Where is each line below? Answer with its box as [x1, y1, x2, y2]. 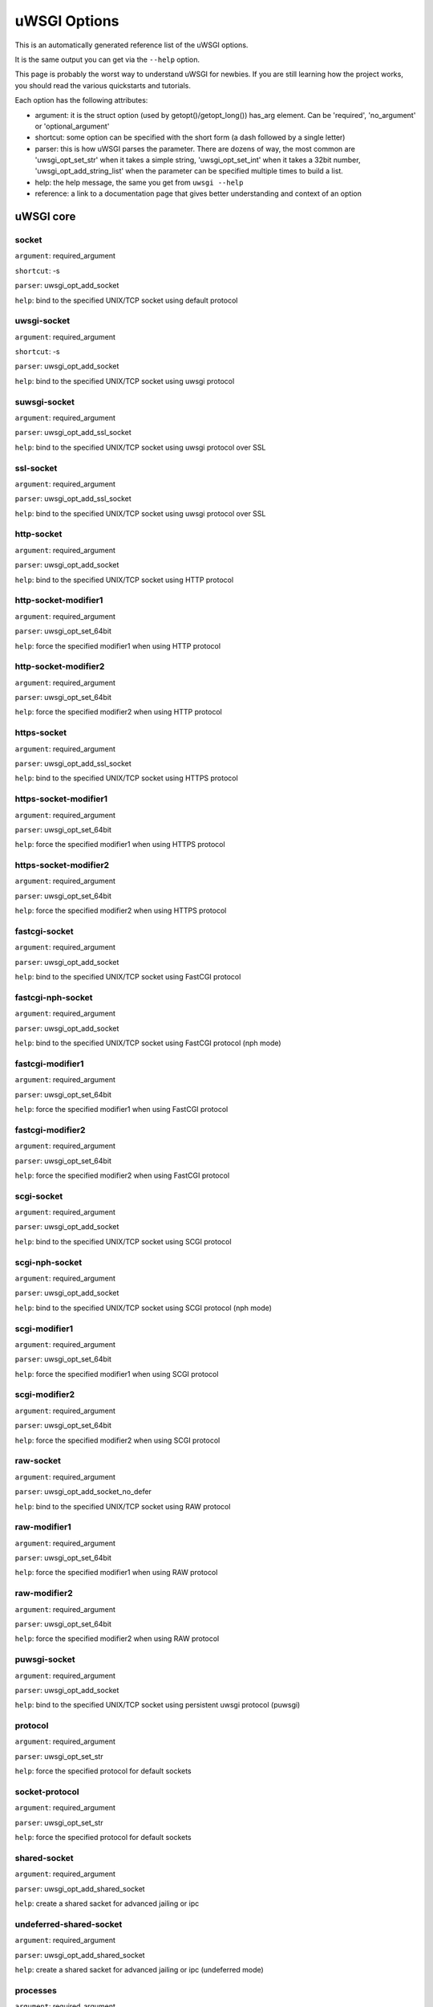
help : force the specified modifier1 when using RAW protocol [14, 1568, 218, 1578]
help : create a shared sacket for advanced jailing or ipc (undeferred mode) [14, 1965, 264, 1974]
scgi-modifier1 [14, 1323, 74, 1334]
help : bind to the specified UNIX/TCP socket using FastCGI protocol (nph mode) [14, 1038, 281, 1048]
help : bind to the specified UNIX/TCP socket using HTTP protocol [14, 575, 234, 584]
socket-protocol [14, 1786, 79, 1797]
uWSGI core [14, 210, 76, 224]
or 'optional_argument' [34, 121, 110, 131]
